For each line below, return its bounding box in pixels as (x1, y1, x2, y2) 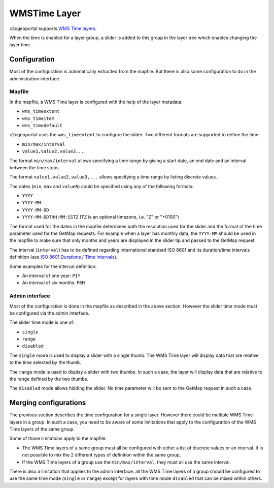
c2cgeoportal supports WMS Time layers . (9, 25, 97, 32)
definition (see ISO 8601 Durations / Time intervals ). (9, 254, 118, 260)
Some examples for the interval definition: (9, 263, 97, 269)
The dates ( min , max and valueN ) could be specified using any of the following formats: (9, 183, 194, 189)
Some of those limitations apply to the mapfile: (9, 435, 107, 442)
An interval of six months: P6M (22, 280, 85, 286)
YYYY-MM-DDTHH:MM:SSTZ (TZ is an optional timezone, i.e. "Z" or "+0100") (22, 214, 180, 220)
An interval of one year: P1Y (22, 272, 81, 279)
